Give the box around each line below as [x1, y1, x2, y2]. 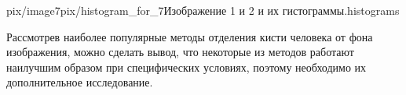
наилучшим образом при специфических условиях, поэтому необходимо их [6, 58, 367, 75]
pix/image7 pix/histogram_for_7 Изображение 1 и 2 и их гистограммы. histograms [6, 2, 400, 18]
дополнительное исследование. [6, 74, 153, 90]
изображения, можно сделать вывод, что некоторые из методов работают [6, 44, 354, 60]
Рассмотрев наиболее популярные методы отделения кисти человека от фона [6, 28, 373, 44]
